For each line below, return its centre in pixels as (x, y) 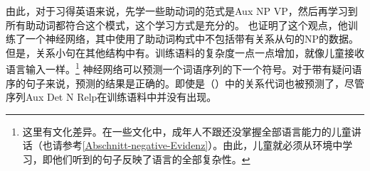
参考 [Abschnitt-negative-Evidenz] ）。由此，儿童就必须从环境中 (202, 145)
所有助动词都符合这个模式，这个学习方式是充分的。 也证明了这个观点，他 (177, 24)
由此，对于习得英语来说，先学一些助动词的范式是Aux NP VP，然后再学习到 (182, 11)
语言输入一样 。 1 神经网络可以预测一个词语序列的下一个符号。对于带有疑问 (179, 68)
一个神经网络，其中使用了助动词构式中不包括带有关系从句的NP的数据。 (192, 39)
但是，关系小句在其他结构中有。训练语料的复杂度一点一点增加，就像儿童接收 (185, 52)
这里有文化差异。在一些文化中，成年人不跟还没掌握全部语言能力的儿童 (187, 131)
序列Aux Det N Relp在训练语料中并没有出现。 (111, 97)
